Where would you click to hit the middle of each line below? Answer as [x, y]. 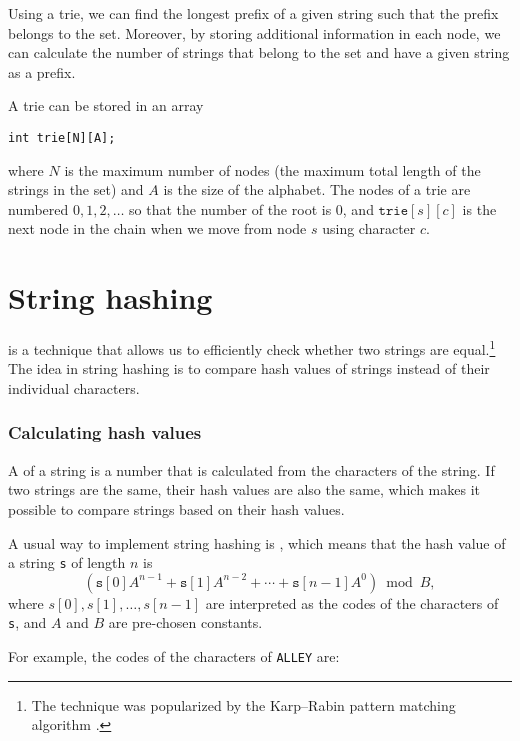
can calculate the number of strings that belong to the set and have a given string [259, 52]
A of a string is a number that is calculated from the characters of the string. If [251, 469]
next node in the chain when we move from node [157, 228]
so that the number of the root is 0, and [251, 208]
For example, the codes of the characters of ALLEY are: [174, 656]
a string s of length [67, 562]
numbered [38, 208]
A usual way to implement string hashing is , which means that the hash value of [257, 542]
